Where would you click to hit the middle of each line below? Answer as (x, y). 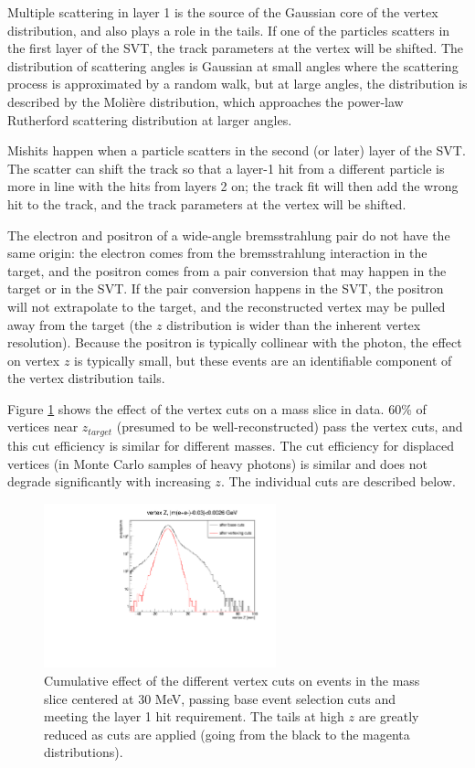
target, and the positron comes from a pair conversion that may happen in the (227, 270)
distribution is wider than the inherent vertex (294, 324)
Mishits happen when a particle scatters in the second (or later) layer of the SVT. (237, 150)
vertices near (43, 427)
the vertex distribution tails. (86, 378)
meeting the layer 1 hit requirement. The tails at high (194, 716)
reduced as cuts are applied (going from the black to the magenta (227, 734)
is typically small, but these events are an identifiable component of (263, 360)
